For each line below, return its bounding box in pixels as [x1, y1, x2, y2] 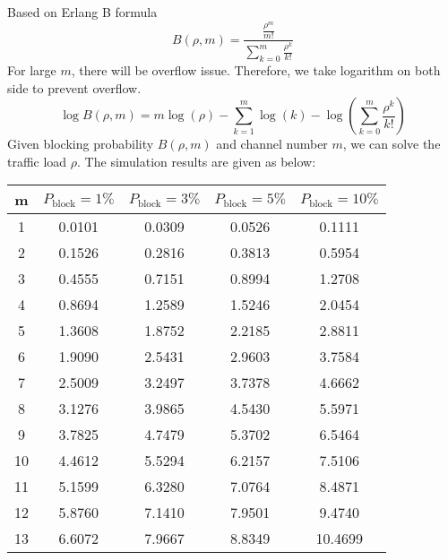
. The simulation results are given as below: [77, 151, 316, 170]
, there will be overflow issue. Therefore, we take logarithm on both [71, 61, 441, 80]
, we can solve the [342, 134, 441, 153]
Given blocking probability [7, 134, 154, 153]
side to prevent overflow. [7, 78, 142, 97]
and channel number [216, 134, 328, 153]
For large [7, 61, 56, 80]
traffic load [7, 151, 67, 170]
